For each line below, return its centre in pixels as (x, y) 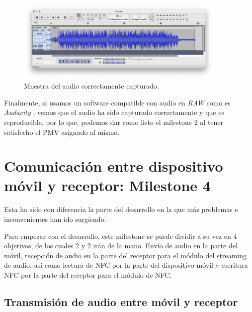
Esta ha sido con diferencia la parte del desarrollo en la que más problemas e (121, 209)
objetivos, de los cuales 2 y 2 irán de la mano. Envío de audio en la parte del (121, 246)
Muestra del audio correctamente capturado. (91, 86)
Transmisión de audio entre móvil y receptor (121, 301)
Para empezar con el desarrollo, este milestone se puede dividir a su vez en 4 (121, 236)
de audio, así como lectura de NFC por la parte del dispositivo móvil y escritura (126, 265)
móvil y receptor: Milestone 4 (107, 185)
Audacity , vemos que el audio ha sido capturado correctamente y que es (114, 112)
